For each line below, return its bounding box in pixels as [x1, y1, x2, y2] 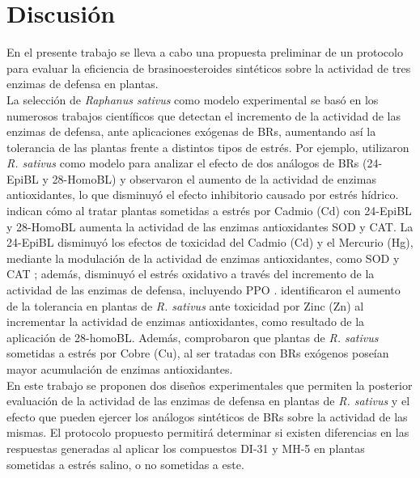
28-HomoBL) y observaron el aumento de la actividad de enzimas [52, 170, 376, 187]
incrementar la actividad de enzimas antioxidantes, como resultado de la [6, 313, 365, 330]
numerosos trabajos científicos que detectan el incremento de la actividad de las [6, 107, 401, 124]
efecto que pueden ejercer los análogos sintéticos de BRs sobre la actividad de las [6, 408, 408, 425]
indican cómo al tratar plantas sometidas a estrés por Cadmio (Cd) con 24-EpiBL [6, 202, 412, 219]
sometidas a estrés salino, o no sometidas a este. [6, 455, 244, 472]
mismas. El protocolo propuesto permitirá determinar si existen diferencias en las [6, 424, 409, 441]
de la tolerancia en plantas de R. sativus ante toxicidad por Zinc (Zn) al [6, 297, 364, 314]
